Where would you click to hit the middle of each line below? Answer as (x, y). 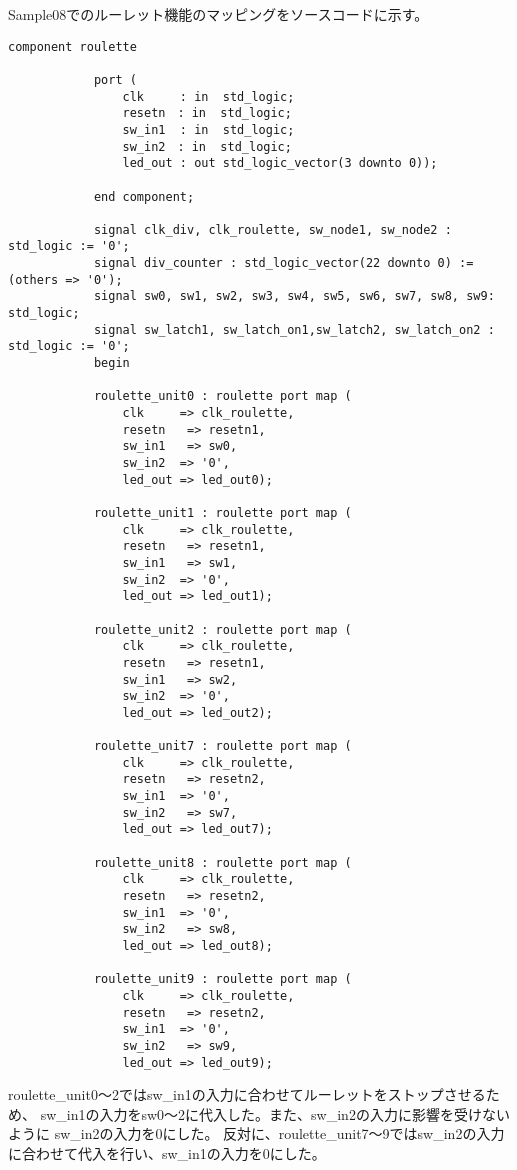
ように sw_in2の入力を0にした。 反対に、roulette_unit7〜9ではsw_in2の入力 (256, 1133)
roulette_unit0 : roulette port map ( (222, 396)
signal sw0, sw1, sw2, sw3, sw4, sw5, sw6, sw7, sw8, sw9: (294, 296)
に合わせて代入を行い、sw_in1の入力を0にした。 (167, 1153)
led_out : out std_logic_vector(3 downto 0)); (280, 163)
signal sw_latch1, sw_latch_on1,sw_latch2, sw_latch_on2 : (294, 329)
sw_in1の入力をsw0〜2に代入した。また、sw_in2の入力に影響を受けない (275, 1113)
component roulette (72, 46)
